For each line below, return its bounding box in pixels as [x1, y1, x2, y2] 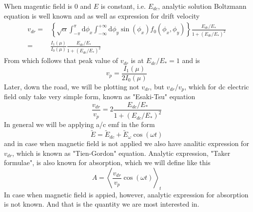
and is [182, 55, 200, 65]
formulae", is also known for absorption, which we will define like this [4, 157, 211, 168]
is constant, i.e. [100, 1, 146, 11]
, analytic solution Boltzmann [158, 1, 247, 11]
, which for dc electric [184, 81, 249, 91]
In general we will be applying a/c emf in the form [4, 119, 155, 129]
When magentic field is [4, 1, 73, 11]
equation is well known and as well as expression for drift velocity [4, 10, 200, 21]
